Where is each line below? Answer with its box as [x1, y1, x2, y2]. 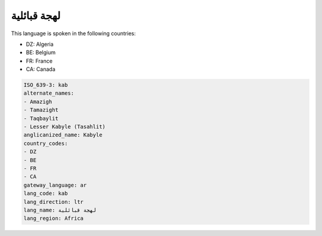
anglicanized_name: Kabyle [23, 132, 103, 138]
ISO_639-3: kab [23, 82, 68, 89]
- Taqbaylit [23, 115, 59, 122]
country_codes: [23, 140, 68, 147]
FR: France [26, 57, 53, 64]
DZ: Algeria [26, 41, 54, 48]
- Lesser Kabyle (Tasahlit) [23, 123, 106, 131]
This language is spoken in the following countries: [11, 30, 136, 37]
